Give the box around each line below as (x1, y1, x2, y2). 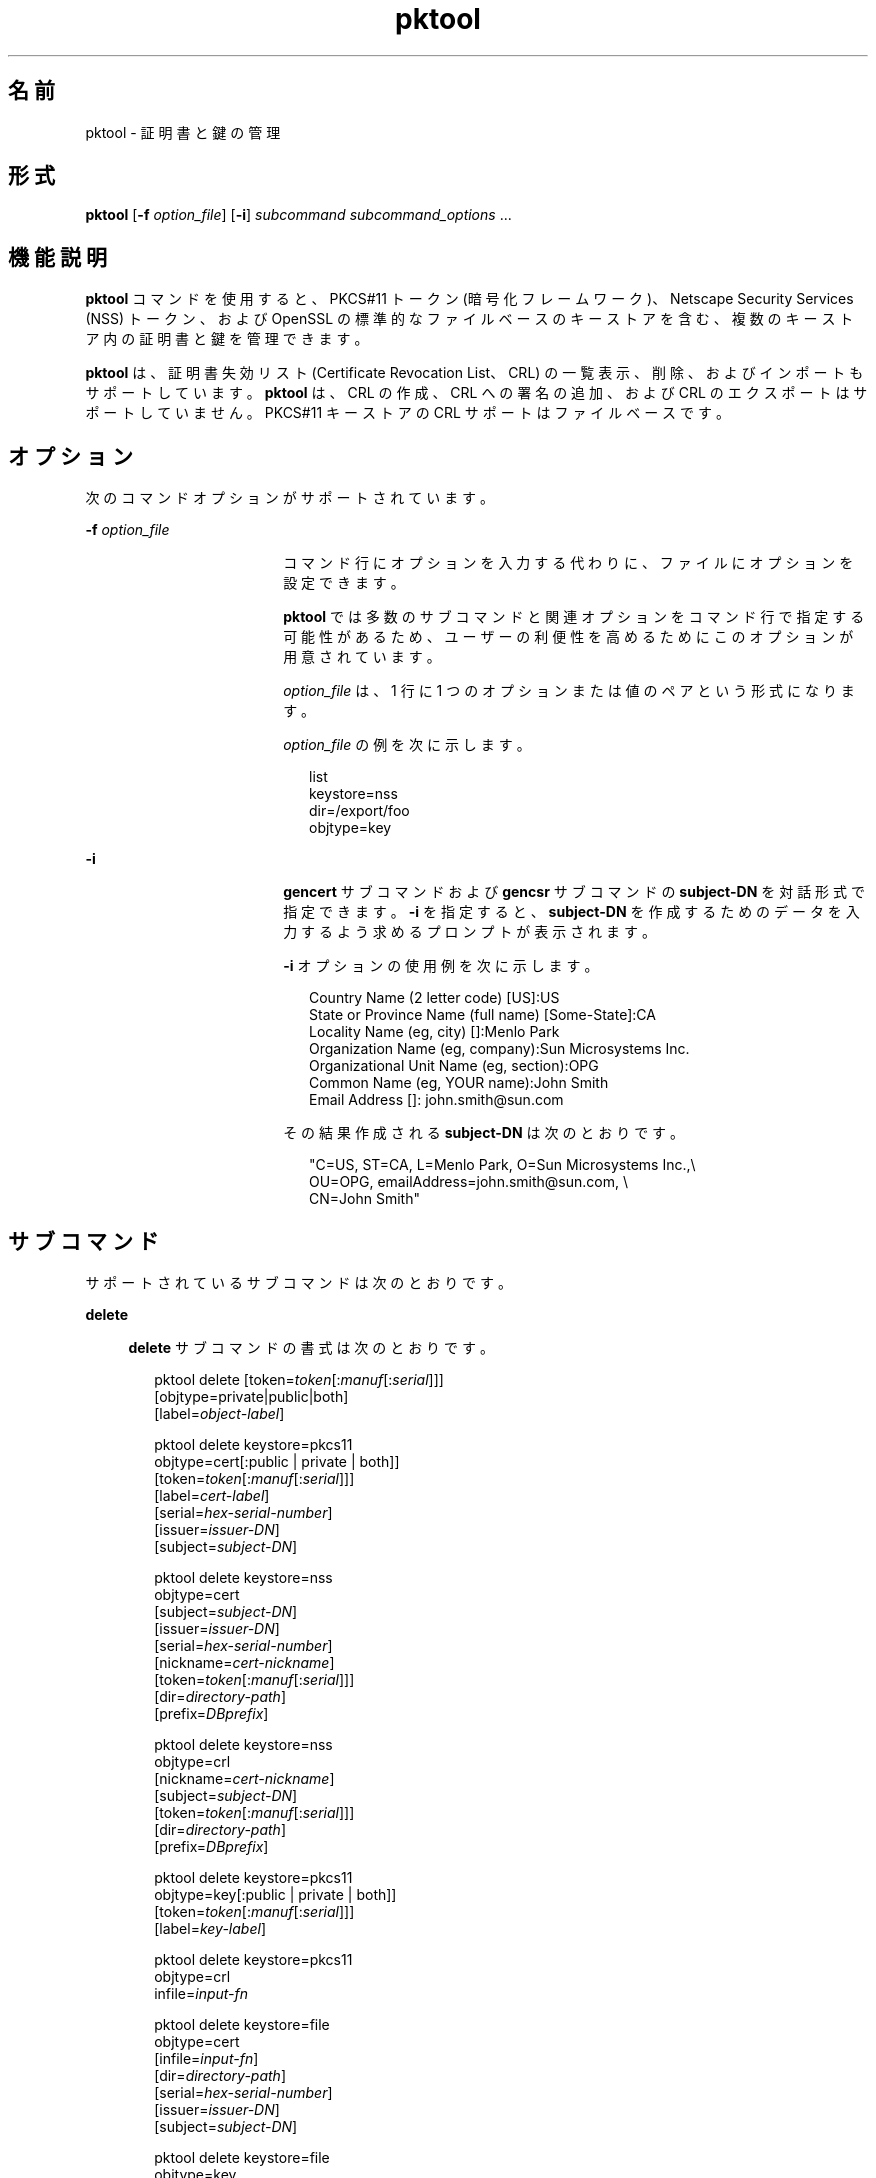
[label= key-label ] (154, 1919, 266, 1937)
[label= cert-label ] (154, 1486, 270, 1504)
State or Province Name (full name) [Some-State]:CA (309, 1006, 656, 1024)
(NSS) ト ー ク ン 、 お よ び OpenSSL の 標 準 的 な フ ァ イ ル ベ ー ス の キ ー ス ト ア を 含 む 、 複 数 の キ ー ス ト (85, 310, 854, 328)
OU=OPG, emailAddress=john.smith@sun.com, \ (309, 1173, 628, 1191)
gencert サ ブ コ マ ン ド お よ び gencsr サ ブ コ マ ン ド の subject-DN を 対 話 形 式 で (283, 883, 865, 901)
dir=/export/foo (309, 802, 410, 820)
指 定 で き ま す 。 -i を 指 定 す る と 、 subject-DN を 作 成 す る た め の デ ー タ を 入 (283, 903, 860, 921)
